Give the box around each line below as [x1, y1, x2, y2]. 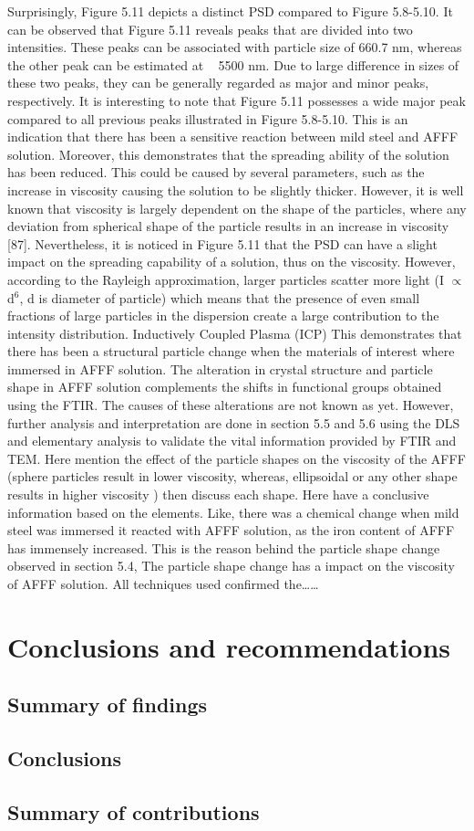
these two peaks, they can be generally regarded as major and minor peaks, [7, 73, 429, 92]
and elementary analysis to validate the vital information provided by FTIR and [7, 431, 457, 450]
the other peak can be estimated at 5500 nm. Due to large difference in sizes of [7, 55, 459, 74]
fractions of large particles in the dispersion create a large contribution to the [7, 306, 439, 325]
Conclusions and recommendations [7, 627, 451, 665]
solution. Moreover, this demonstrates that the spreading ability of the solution [7, 144, 449, 163]
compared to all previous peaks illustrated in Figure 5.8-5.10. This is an [7, 109, 408, 128]
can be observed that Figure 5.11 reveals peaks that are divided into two [7, 19, 413, 38]
